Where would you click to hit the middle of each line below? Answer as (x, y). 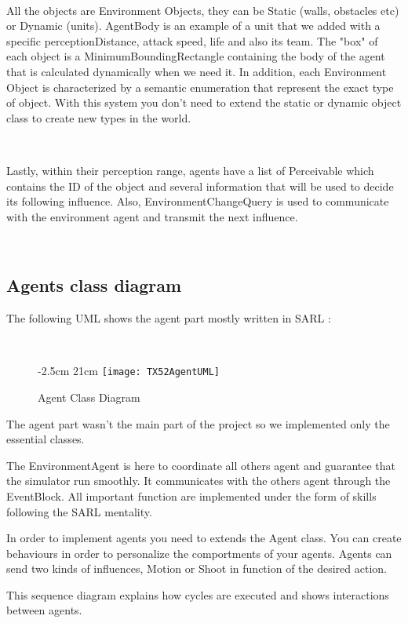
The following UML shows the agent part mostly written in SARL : (169, 318)
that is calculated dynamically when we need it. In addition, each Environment (197, 71)
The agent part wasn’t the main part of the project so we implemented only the (198, 423)
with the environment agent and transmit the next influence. (152, 216)
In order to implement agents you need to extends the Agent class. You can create (204, 538)
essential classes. (46, 439)
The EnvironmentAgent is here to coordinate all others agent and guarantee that (201, 465)
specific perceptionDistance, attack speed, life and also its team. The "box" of (192, 40)
